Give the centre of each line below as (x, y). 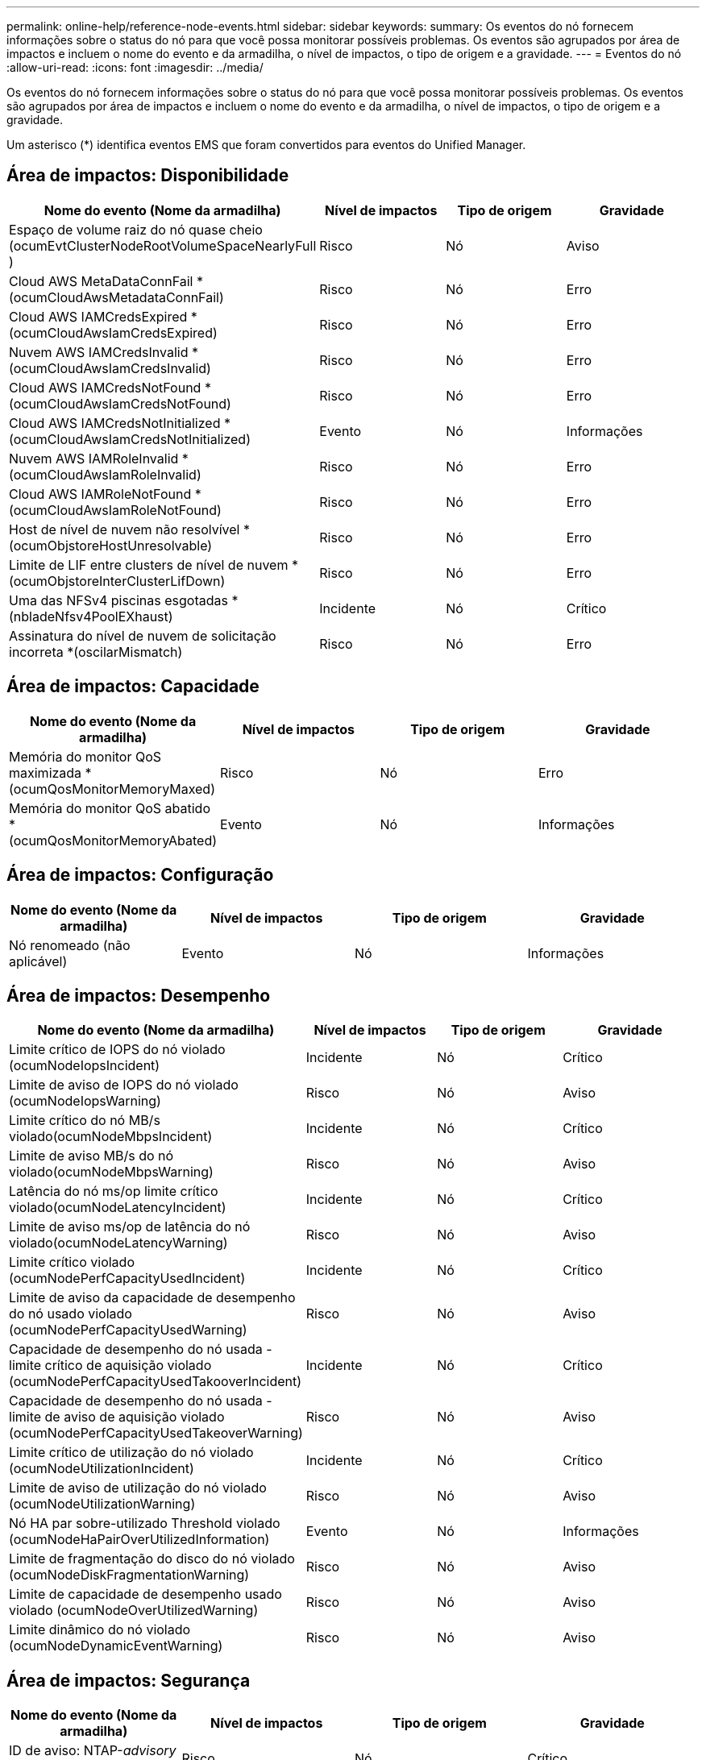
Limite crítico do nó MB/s (85, 1121)
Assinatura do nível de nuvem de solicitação (143, 635)
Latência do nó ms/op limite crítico (114, 1191)
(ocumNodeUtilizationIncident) (102, 1469)
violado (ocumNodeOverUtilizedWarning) (134, 1611)
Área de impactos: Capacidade (133, 687)
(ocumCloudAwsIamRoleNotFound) (115, 510)
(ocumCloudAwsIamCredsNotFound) (120, 403)
